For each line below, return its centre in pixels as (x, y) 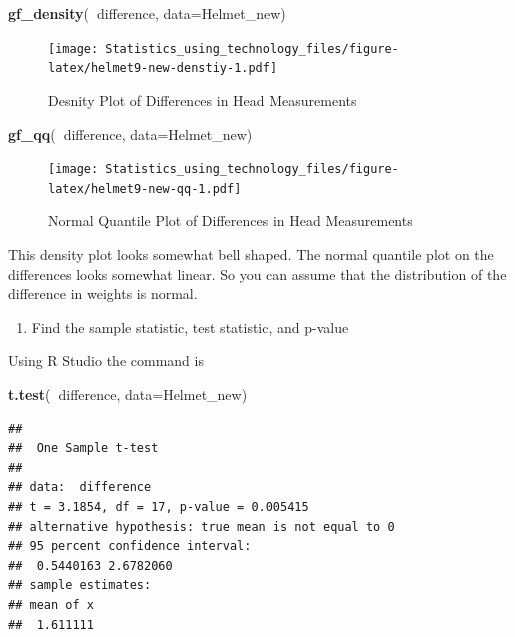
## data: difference (80, 487)
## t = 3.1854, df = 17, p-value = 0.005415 (158, 506)
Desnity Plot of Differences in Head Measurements (202, 99)
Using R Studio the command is (106, 360)
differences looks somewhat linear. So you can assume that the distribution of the (257, 273)
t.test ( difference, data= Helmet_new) (128, 393)
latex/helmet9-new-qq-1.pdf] (145, 188)
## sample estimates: (80, 585)
